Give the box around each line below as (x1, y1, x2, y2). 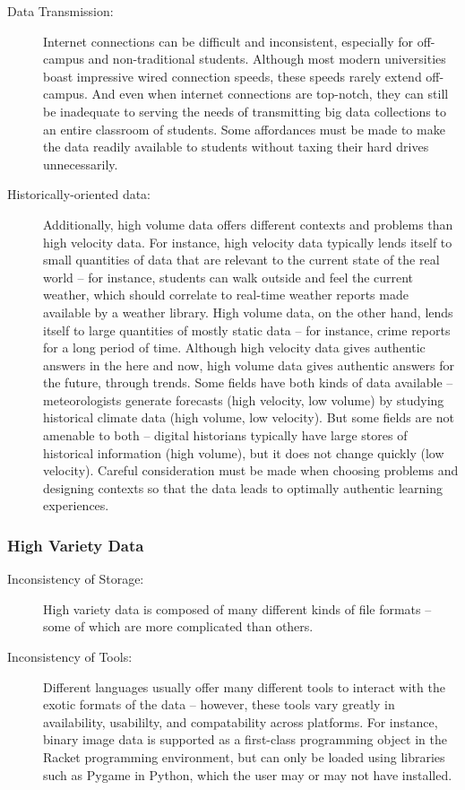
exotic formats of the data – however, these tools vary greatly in (43, 695, 395, 714)
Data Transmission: (7, 2, 114, 20)
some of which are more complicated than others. (43, 617, 314, 636)
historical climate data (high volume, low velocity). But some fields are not (43, 408, 454, 427)
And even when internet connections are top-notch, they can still (91, 84, 449, 103)
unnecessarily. (43, 154, 118, 173)
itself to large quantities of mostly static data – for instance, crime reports (43, 320, 451, 339)
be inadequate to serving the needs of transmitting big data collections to (43, 101, 446, 120)
